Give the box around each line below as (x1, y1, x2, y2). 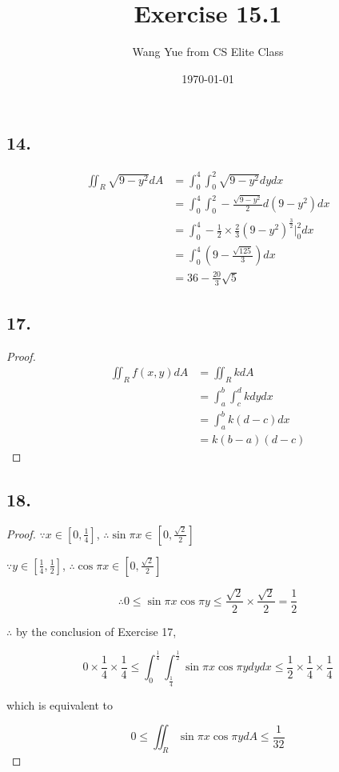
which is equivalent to (6, 696, 114, 713)
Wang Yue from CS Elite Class (132, 43, 284, 60)
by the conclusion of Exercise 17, (15, 622, 177, 639)
